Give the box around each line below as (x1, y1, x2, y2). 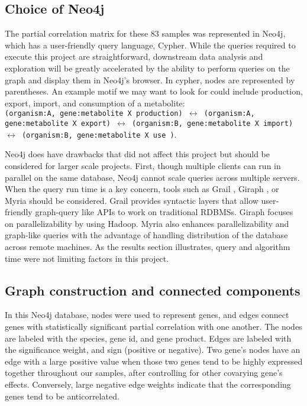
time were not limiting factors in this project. (5, 252, 169, 264)
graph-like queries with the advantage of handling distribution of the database (5, 229, 288, 241)
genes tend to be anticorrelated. (5, 389, 119, 402)
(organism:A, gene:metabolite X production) (5, 109, 183, 118)
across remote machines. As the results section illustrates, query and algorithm (5, 241, 290, 253)
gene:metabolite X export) (5, 119, 111, 128)
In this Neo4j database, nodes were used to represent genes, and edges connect (5, 308, 289, 321)
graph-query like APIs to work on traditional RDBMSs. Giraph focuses (35, 206, 293, 218)
